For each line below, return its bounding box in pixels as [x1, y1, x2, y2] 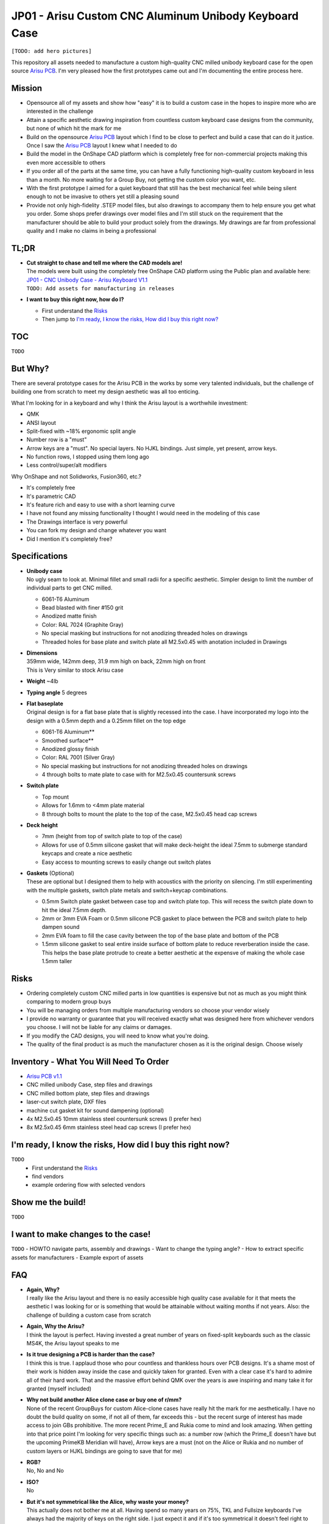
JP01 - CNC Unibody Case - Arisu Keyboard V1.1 [26, 276, 148, 283]
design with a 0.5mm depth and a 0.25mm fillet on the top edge [26, 717, 186, 724]
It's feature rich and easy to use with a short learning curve [26, 501, 175, 508]
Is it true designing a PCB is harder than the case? [26, 1351, 155, 1358]
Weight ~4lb [26, 677, 58, 685]
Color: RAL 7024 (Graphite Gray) [41, 621, 124, 628]
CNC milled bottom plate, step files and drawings [26, 1089, 150, 1097]
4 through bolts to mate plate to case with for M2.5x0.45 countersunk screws [41, 771, 236, 778]
